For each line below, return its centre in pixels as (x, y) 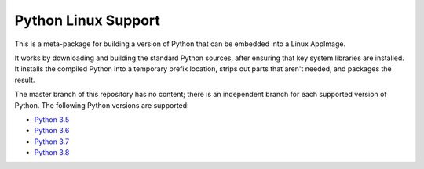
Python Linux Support (88, 20)
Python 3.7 (52, 142)
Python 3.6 (52, 131)
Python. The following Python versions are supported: (102, 105)
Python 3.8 (52, 153)
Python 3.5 (52, 119)
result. (25, 80)
